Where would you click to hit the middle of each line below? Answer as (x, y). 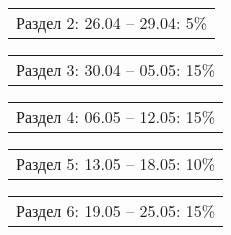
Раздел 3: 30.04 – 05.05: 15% (116, 69)
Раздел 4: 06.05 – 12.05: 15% (116, 116)
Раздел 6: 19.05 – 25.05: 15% (116, 210)
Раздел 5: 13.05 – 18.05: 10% (116, 163)
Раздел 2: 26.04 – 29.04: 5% (112, 22)
